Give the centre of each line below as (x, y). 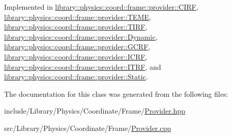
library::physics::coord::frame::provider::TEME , (78, 17)
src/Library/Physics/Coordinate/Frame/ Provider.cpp (88, 128)
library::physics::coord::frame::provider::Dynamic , (81, 36)
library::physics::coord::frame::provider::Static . (76, 77)
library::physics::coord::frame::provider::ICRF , (76, 56)
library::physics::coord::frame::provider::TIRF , (76, 27)
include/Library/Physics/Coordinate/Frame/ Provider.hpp (95, 111)
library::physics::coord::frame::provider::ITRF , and (83, 66)
